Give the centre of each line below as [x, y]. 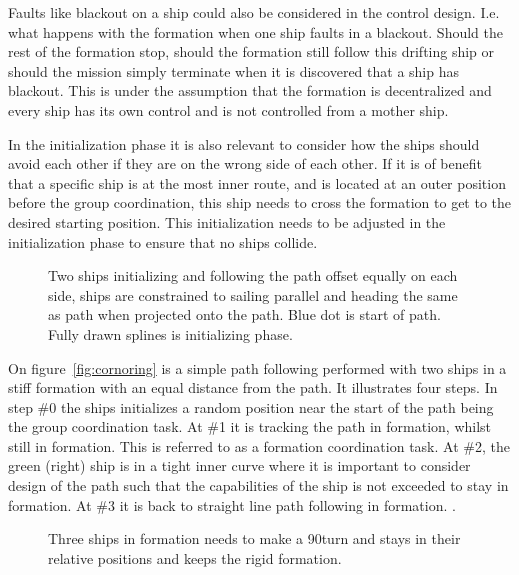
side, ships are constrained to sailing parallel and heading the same [253, 294]
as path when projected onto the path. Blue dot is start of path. [244, 314]
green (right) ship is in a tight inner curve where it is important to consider [239, 465]
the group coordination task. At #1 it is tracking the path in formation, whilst [250, 426]
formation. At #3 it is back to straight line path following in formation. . [232, 504]
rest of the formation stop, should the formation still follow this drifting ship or [251, 51]
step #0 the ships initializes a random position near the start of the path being [251, 406]
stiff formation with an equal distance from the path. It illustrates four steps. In [253, 387]
